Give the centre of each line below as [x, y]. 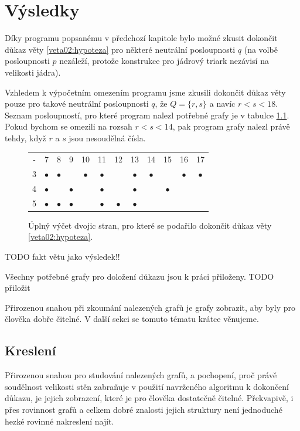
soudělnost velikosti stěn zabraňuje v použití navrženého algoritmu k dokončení [147, 386]
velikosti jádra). [33, 72]
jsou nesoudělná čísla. [107, 138]
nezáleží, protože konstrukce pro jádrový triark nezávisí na [164, 61]
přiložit [18, 288]
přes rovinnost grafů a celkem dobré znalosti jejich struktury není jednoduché [144, 409]
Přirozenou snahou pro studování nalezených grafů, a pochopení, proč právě [141, 375]
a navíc [222, 103]
